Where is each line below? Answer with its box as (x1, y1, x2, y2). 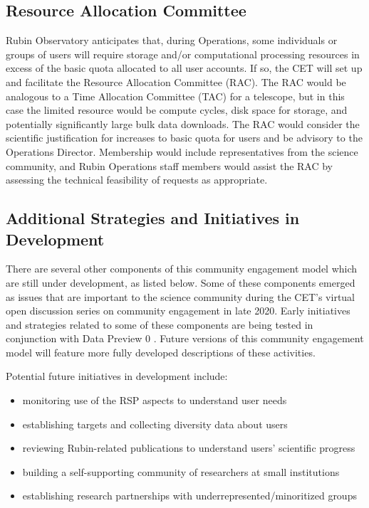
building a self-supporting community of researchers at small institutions (22, 464, 340, 479)
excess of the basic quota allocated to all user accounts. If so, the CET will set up (6, 60, 363, 75)
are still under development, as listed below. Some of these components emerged (6, 275, 355, 290)
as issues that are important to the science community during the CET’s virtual (6, 289, 355, 304)
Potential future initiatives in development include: (6, 369, 228, 383)
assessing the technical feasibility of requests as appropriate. (6, 172, 268, 187)
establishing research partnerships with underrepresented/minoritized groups (22, 488, 357, 503)
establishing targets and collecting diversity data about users (22, 416, 288, 431)
